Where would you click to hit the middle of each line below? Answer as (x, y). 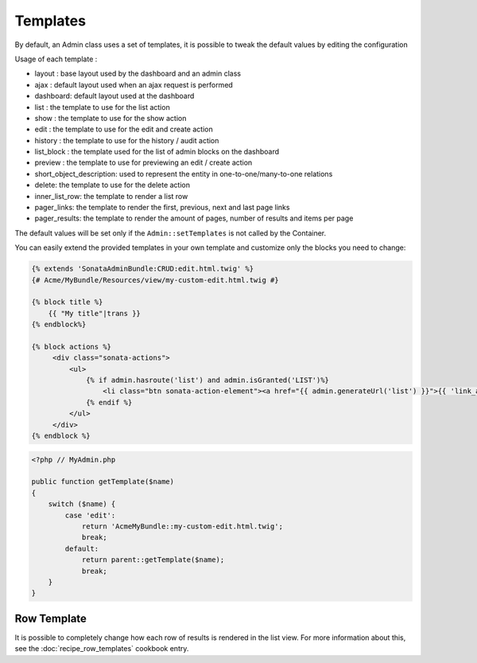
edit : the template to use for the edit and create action (124, 129)
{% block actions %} (71, 347)
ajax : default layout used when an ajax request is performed (134, 84)
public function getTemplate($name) (103, 482)
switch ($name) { (82, 504)
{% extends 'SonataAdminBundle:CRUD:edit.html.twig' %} (143, 269)
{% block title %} (67, 302)
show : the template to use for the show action (111, 118)
